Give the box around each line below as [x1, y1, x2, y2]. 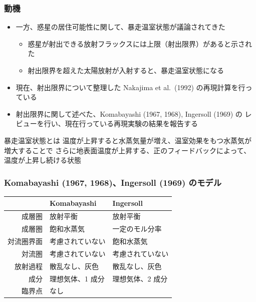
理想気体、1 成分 [50, 273, 105, 283]
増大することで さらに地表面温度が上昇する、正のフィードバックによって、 [4, 145, 251, 155]
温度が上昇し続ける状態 [4, 155, 81, 165]
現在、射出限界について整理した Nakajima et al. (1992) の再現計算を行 [16, 82, 245, 92]
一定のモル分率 [112, 223, 162, 234]
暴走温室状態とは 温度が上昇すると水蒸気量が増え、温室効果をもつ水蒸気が [4, 135, 252, 145]
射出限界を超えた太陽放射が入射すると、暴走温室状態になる [28, 65, 224, 75]
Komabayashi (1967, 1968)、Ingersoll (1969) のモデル [4, 176, 222, 188]
